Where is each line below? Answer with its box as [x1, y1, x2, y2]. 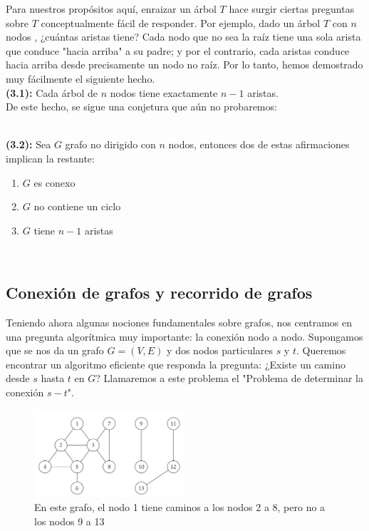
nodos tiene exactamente [110, 85, 218, 100]
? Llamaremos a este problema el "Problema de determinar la [95, 371, 364, 386]
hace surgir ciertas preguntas [229, 1, 355, 16]
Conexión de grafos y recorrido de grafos [6, 282, 313, 304]
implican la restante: [6, 150, 95, 165]
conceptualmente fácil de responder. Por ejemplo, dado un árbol [41, 15, 321, 30]
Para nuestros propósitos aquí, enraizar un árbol [6, 1, 217, 16]
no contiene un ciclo [33, 199, 121, 214]
